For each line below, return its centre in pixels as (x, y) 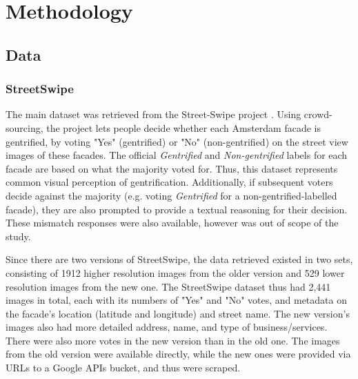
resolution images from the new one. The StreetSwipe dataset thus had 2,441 (168, 286)
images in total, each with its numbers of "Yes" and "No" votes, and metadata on (176, 300)
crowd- (318, 114)
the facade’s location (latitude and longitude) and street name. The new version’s (178, 313)
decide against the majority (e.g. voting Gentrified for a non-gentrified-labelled (171, 195)
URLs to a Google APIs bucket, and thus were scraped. (123, 368)
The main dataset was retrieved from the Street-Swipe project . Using (153, 114)
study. (18, 236)
